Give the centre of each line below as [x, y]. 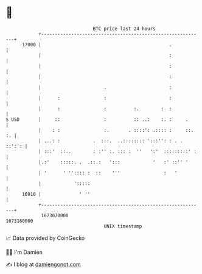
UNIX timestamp [123, 226]
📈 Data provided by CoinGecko [45, 238]
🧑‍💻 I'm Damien [24, 252]
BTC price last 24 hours [124, 29]
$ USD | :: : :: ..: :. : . [97, 119]
